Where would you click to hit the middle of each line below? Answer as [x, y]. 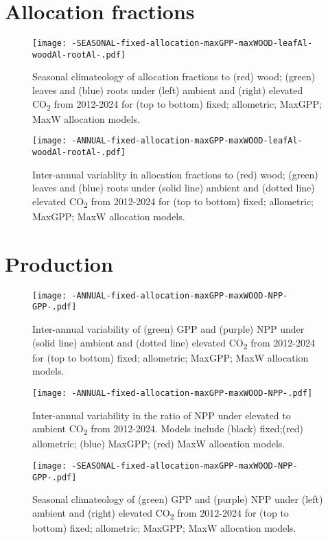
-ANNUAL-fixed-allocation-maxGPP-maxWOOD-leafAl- [187, 141]
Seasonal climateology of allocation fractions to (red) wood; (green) [174, 77]
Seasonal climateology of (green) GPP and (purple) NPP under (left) [178, 499]
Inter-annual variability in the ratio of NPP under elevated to [162, 415]
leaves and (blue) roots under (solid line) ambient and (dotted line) [174, 188]
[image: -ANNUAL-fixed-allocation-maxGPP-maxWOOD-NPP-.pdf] [173, 393]
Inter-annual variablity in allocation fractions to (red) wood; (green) [175, 174]
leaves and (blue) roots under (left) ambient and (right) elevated [168, 90]
